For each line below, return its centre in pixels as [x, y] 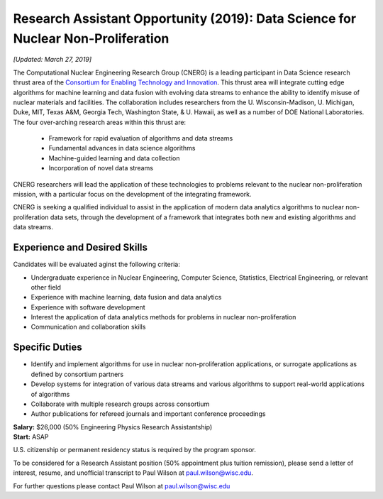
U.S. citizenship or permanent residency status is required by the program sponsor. [135, 450]
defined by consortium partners [77, 374]
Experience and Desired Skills [81, 247]
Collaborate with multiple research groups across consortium [120, 404]
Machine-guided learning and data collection [114, 158]
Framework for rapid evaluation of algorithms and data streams [141, 138]
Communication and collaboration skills [88, 327]
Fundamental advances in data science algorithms [122, 148]
